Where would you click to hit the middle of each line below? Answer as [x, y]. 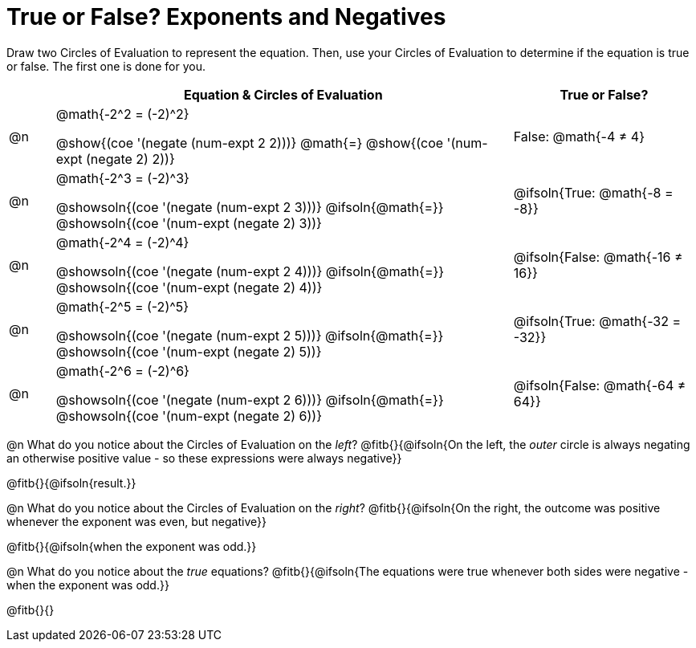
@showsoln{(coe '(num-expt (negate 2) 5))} [189, 351]
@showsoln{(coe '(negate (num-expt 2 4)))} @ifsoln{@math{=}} [250, 271]
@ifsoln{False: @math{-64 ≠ [600, 385]
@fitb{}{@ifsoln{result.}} [71, 483]
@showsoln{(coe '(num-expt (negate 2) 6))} [189, 416]
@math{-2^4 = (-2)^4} [122, 242]
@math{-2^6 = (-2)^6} [122, 371]
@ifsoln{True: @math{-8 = [593, 192]
